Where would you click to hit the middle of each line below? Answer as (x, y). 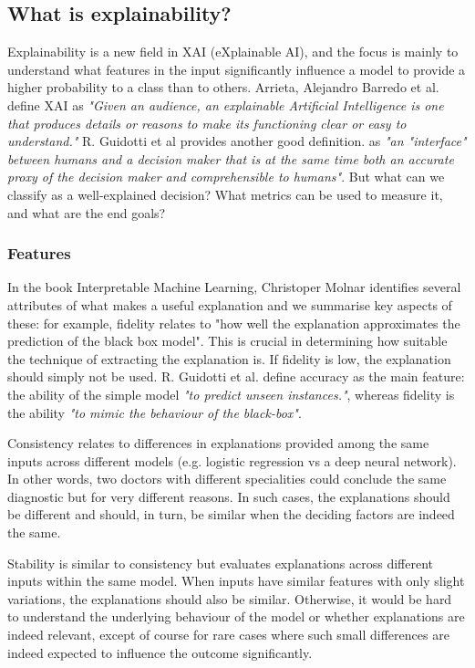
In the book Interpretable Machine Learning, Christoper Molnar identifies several (234, 287)
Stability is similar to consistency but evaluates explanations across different (220, 563)
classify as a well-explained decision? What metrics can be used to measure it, (225, 194)
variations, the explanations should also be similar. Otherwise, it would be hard (230, 598)
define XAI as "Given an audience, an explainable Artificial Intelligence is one (226, 104)
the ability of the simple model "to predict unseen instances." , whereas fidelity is (231, 394)
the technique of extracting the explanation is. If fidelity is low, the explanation (229, 358)
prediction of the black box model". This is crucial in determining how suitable (227, 341)
